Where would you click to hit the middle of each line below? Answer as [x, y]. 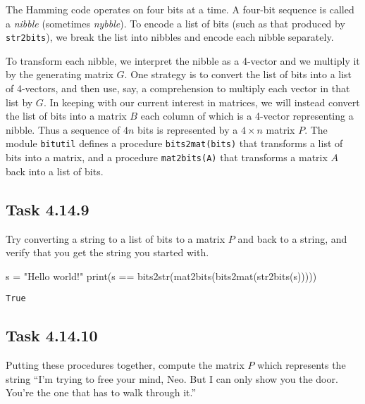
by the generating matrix [60, 74]
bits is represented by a [188, 129]
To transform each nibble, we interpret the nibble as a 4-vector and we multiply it [183, 60]
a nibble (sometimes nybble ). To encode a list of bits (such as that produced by [175, 23]
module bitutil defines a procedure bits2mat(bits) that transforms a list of [174, 143]
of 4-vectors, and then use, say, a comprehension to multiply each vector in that [178, 88]
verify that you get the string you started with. [107, 252]
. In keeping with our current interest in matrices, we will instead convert [202, 102]
